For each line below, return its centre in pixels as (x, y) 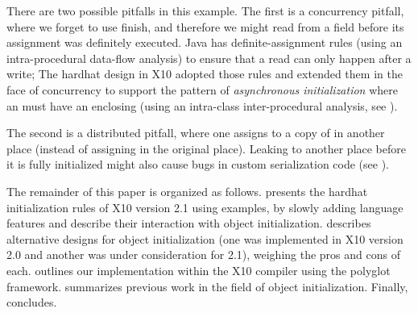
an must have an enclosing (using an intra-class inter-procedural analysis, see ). (202, 105)
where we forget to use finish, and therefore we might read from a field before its (205, 26)
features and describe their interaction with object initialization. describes (189, 223)
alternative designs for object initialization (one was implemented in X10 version (205, 238)
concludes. (32, 302)
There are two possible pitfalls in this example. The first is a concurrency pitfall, (205, 10)
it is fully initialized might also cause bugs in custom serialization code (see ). (198, 164)
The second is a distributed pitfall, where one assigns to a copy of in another (196, 133)
